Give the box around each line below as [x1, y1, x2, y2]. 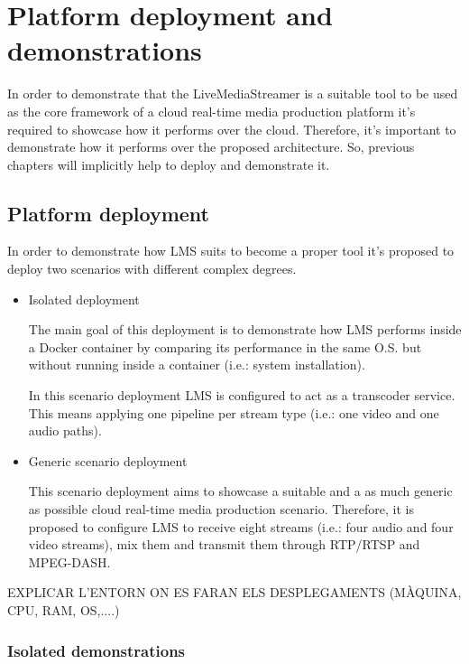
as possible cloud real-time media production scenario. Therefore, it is [28, 500, 414, 519]
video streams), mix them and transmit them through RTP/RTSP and [28, 535, 420, 554]
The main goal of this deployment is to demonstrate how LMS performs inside [28, 320, 462, 339]
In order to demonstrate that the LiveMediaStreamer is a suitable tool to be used [7, 84, 458, 103]
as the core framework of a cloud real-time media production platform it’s [7, 101, 416, 120]
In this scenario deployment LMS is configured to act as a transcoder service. [28, 386, 455, 405]
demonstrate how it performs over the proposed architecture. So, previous [7, 137, 415, 156]
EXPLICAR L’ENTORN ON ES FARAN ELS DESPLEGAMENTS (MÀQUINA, [7, 583, 462, 602]
